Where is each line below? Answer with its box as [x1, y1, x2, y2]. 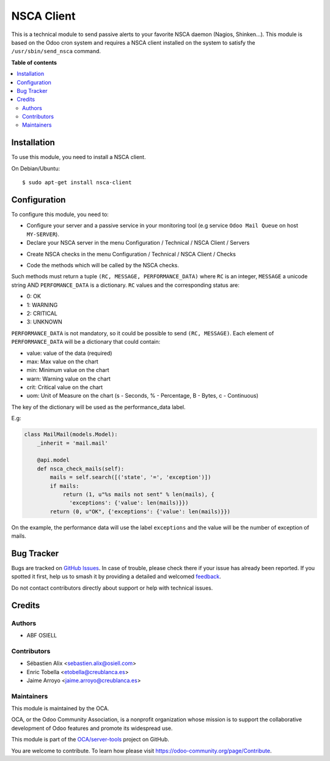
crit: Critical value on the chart [26, 384, 103, 391]
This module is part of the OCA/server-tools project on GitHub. [11, 736, 169, 743]
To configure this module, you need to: [11, 211, 109, 218]
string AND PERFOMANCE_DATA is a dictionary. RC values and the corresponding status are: [11, 281, 240, 289]
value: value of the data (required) [26, 349, 112, 357]
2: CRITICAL [26, 310, 57, 317]
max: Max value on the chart [26, 358, 99, 365]
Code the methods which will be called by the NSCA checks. [26, 262, 180, 269]
